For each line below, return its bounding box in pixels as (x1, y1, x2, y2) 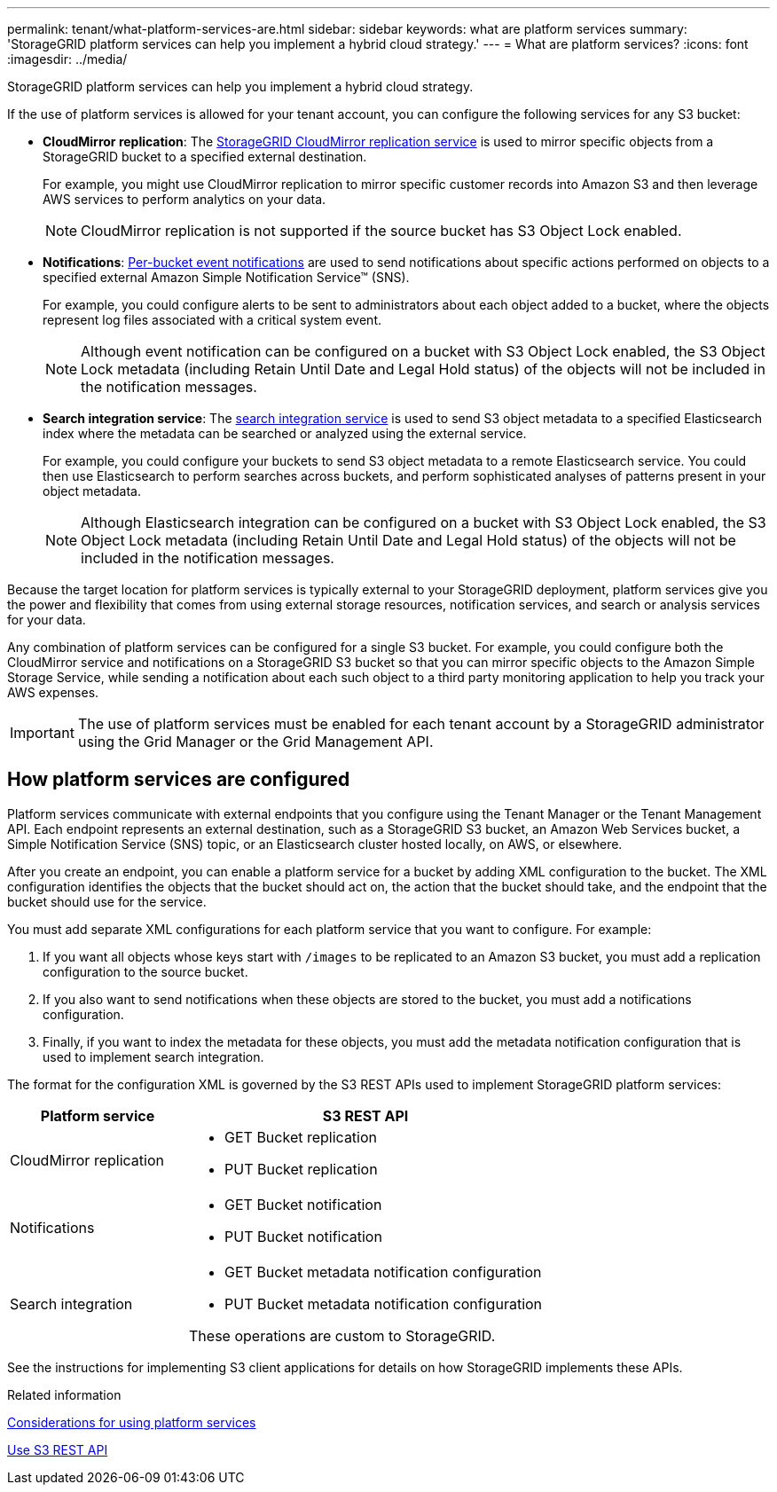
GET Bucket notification (224, 1195, 382, 1213)
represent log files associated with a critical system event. (43, 312, 381, 327)
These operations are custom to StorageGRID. (189, 1326, 496, 1345)
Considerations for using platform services (7, 1414, 256, 1430)
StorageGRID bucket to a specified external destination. (43, 149, 367, 164)
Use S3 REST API (7, 1441, 108, 1457)
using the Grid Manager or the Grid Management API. (77, 733, 434, 750)
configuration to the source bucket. (43, 963, 248, 979)
